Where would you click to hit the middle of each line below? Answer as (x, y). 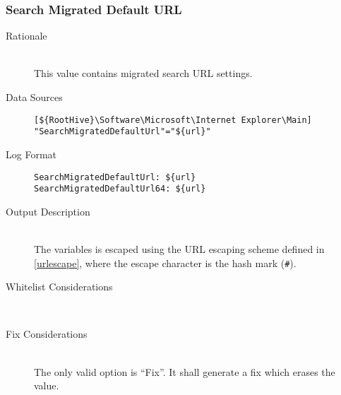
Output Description (48, 211)
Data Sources (34, 97)
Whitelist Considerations (59, 287)
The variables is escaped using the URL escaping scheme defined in (179, 249)
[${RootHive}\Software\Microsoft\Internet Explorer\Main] (173, 120)
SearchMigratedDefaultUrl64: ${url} (120, 189)
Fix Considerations (47, 334)
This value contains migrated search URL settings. (143, 73)
